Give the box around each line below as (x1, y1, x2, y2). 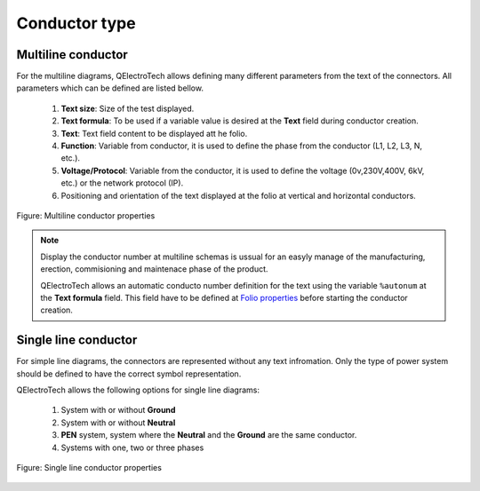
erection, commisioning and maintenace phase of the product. (40, 264, 268, 274)
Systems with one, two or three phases (60, 442, 204, 453)
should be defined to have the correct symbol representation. (16, 368, 242, 379)
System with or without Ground (60, 405, 176, 416)
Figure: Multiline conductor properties (16, 210, 156, 221)
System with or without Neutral (60, 417, 176, 428)
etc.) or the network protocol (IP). (60, 178, 184, 188)
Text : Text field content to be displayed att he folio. (60, 128, 248, 139)
